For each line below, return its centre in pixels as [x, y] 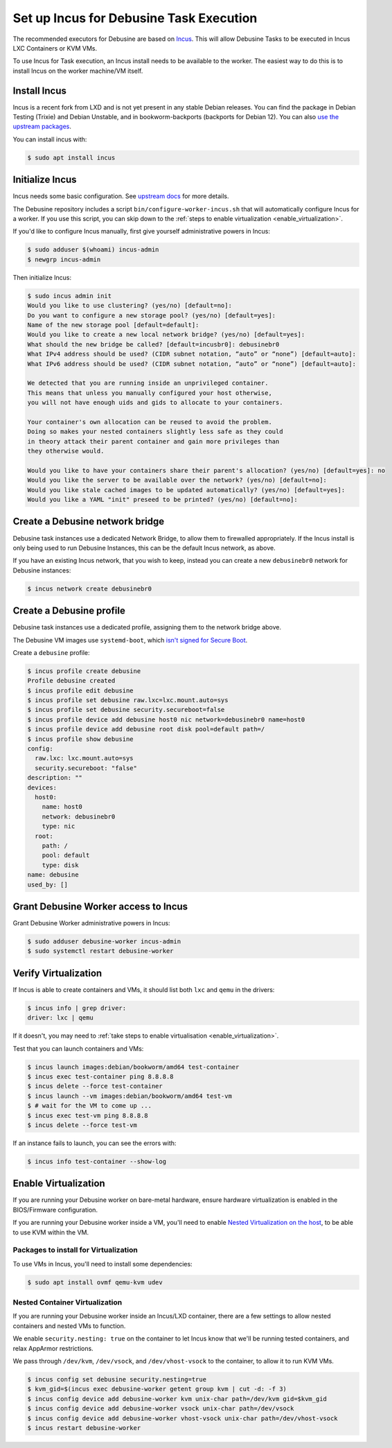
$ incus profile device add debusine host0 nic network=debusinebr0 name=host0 [166, 719]
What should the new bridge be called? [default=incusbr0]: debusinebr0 [153, 344]
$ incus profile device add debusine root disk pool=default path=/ [146, 729]
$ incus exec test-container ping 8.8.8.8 [100, 1077]
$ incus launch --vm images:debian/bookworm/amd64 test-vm [130, 1096]
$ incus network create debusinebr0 [90, 588]
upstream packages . [42, 127]
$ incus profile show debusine [81, 739]
